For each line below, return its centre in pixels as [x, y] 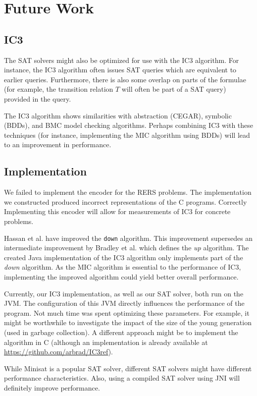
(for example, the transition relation [59, 89]
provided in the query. [38, 98]
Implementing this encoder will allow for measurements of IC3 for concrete [117, 211]
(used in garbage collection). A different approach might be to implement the [121, 332]
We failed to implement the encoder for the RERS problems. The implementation [128, 192]
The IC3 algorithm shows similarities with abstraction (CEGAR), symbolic [118, 115]
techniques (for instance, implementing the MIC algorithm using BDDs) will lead [127, 135]
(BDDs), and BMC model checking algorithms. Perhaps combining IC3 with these [129, 125]
